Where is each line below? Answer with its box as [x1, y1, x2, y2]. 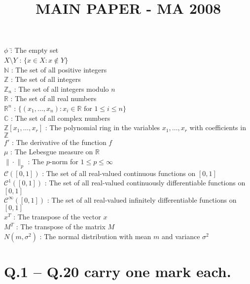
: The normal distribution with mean [39, 231, 151, 241]
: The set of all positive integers [11, 64, 107, 74]
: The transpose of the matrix [16, 221, 106, 232]
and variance [161, 231, 200, 241]
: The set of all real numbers [10, 93, 97, 104]
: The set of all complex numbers [11, 112, 110, 123]
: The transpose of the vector [13, 212, 101, 222]
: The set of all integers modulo [14, 83, 109, 94]
